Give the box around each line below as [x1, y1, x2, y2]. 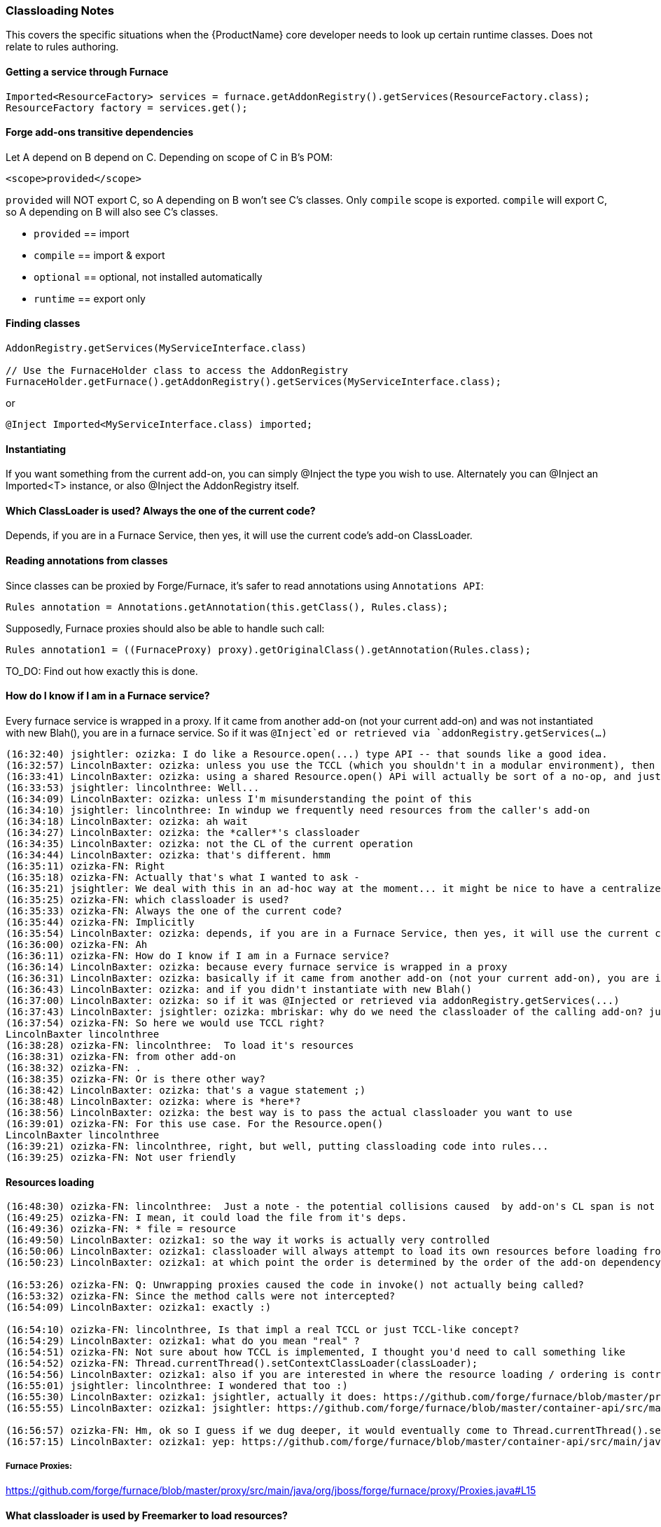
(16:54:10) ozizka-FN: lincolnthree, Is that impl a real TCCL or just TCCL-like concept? [6, 1324, 520, 1336]
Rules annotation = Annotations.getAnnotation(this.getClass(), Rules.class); [6, 601, 449, 613]
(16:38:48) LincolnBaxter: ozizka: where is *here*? [6, 1095, 301, 1107]
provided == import [34, 227, 130, 239]
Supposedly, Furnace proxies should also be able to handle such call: [6, 622, 325, 634]
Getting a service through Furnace [6, 65, 169, 78]
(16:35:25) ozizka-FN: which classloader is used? [6, 893, 289, 905]
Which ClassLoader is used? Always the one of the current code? [6, 504, 316, 517]
